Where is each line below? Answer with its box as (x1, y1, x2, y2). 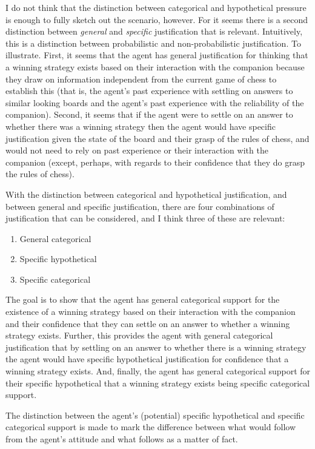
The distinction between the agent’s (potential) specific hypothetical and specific (5, 408, 305, 421)
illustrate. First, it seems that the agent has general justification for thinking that (5, 49, 308, 61)
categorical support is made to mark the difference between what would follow (5, 420, 296, 433)
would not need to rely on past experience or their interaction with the (5, 144, 268, 157)
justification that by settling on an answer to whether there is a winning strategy (5, 340, 307, 353)
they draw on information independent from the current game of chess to (5, 72, 277, 85)
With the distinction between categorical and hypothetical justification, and (5, 187, 287, 200)
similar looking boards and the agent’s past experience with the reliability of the (5, 96, 304, 109)
